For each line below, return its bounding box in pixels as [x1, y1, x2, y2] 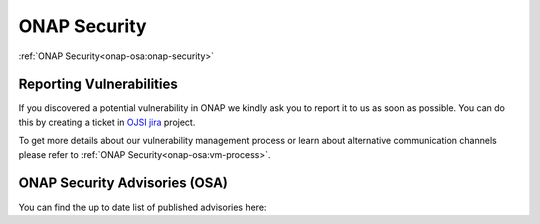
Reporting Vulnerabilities [18, 76, 179, 93]
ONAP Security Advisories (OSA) [18, 175, 229, 192]
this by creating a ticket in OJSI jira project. [18, 116, 196, 128]
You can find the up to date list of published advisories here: [18, 201, 267, 213]
